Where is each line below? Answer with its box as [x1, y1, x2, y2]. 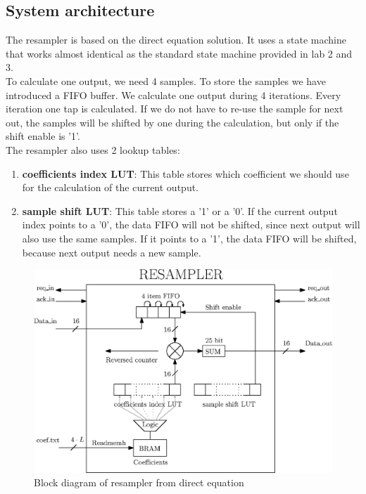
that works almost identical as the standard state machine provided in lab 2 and [6, 46, 353, 60]
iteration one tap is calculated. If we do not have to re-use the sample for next [6, 101, 343, 116]
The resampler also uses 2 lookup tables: [6, 142, 180, 157]
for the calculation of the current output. [22, 180, 199, 195]
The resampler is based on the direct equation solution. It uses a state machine [6, 32, 346, 47]
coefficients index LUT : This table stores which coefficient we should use [22, 166, 349, 181]
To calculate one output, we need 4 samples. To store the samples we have [6, 73, 326, 88]
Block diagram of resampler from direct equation [34, 475, 244, 490]
